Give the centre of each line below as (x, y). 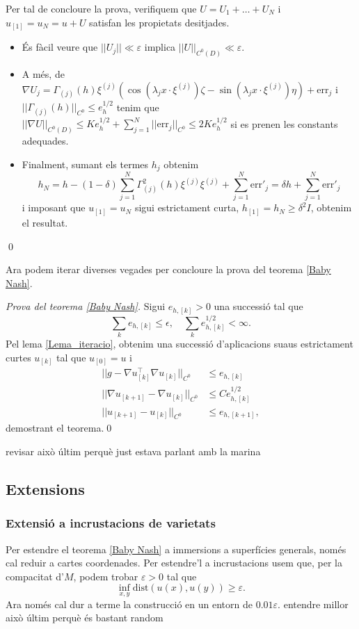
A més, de (43, 73)
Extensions (45, 489)
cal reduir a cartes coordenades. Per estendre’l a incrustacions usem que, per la (174, 563)
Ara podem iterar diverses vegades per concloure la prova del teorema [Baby (168, 269)
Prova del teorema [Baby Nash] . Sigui (86, 306)
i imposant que (54, 207)
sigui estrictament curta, (187, 207)
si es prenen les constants (284, 123)
